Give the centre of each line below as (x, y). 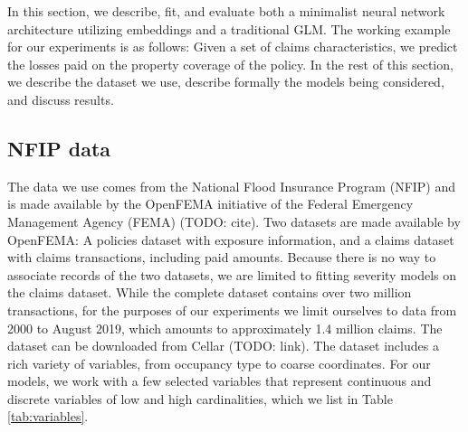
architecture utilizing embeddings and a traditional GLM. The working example (229, 28)
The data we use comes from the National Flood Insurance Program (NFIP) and (232, 186)
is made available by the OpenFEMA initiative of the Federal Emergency (210, 204)
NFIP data (59, 148)
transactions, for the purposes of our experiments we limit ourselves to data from (232, 310)
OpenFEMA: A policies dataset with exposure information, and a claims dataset (231, 239)
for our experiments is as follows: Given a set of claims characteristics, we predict (233, 47)
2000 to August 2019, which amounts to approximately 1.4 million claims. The (225, 328)
